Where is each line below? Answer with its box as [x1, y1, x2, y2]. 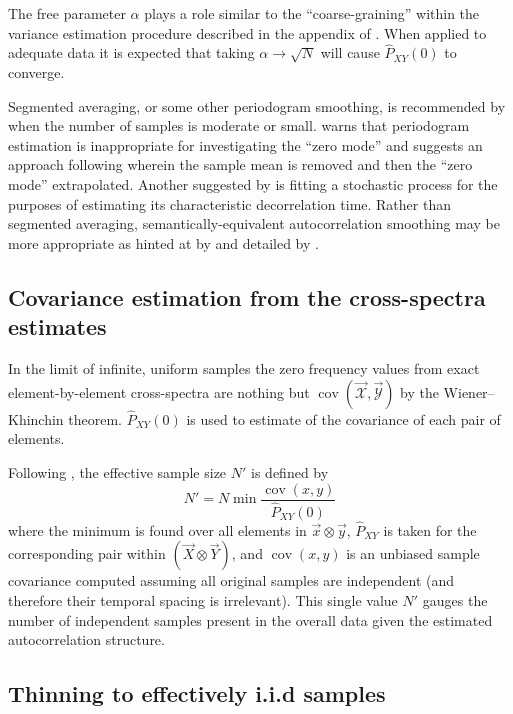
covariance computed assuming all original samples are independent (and [8, 570, 455, 591]
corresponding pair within [8, 543, 166, 564]
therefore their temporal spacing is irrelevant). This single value [8, 590, 398, 611]
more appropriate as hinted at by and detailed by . [8, 232, 319, 253]
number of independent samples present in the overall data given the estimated [8, 609, 493, 630]
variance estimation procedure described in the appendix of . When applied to [8, 22, 487, 43]
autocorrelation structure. [8, 629, 165, 650]
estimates [8, 311, 107, 342]
